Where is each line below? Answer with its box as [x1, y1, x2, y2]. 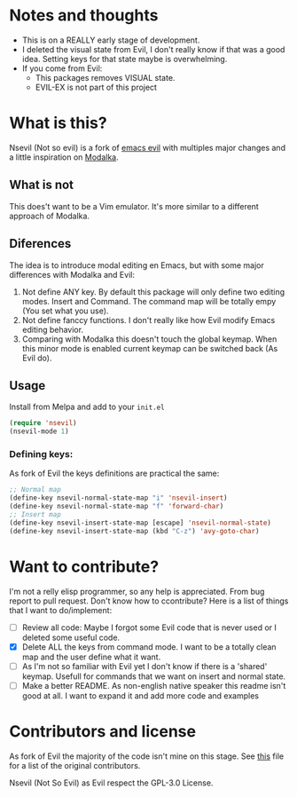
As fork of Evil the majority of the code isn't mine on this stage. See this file [9, 751, 285, 761]
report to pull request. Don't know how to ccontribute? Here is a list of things [9, 596, 289, 606]
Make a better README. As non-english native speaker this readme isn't [21, 680, 286, 690]
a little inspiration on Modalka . [9, 152, 120, 162]
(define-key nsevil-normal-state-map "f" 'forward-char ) [9, 502, 224, 511]
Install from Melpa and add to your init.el [9, 401, 166, 413]
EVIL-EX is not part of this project [35, 82, 158, 92]
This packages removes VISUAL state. [35, 72, 176, 83]
